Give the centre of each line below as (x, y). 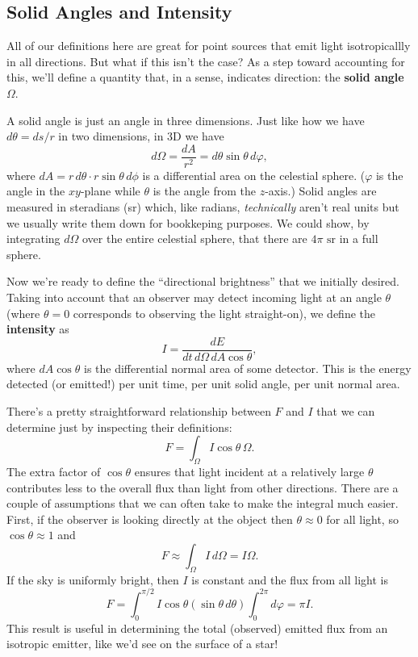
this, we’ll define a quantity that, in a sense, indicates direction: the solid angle (205, 77)
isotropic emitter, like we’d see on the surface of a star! (142, 644)
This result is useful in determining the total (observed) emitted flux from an (197, 628)
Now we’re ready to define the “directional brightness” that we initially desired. (203, 281)
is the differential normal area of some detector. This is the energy (247, 368)
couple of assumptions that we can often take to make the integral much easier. (203, 503)
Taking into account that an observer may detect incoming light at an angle (194, 297)
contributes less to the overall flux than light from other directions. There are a (203, 487)
